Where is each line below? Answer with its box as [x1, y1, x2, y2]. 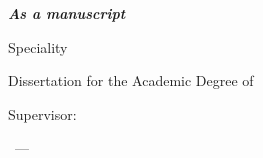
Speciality [8, 36, 68, 57]
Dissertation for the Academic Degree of [8, 70, 254, 91]
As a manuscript [8, 3, 126, 23]
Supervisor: [8, 103, 77, 124]
